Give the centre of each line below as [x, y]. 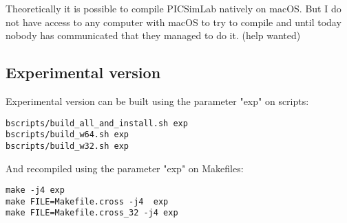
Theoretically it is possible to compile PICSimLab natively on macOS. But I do [173, 8]
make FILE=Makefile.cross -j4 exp [87, 201]
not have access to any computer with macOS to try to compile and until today [173, 22]
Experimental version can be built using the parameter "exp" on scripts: [157, 101]
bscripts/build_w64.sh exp [67, 135]
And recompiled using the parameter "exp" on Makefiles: [125, 168]
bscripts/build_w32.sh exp [67, 146]
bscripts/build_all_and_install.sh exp [97, 123]
